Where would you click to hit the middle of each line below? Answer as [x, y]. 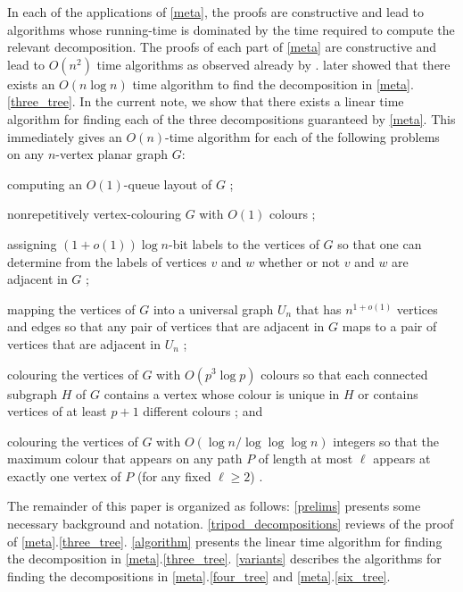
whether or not [299, 261]
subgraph [33, 393]
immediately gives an [65, 136]
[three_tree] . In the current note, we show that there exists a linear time [206, 101]
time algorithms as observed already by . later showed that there [273, 64]
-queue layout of [168, 183]
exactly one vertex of [64, 475]
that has [318, 309]
